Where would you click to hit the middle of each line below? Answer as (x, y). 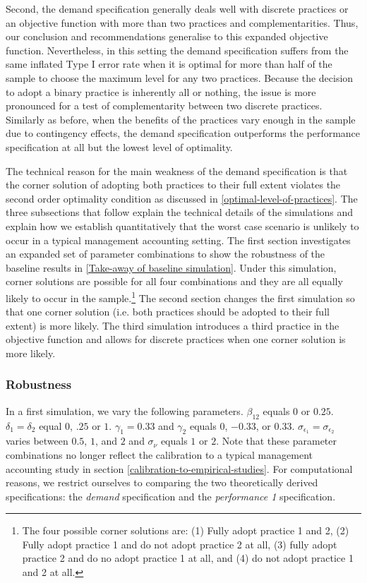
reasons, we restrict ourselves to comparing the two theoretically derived (162, 482)
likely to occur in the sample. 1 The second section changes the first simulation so (180, 296)
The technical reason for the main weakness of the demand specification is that (177, 170)
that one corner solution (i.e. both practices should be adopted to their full (168, 312)
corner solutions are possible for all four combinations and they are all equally (174, 281)
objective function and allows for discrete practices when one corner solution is (176, 339)
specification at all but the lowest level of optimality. (119, 146)
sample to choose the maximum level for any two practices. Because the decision (180, 77)
